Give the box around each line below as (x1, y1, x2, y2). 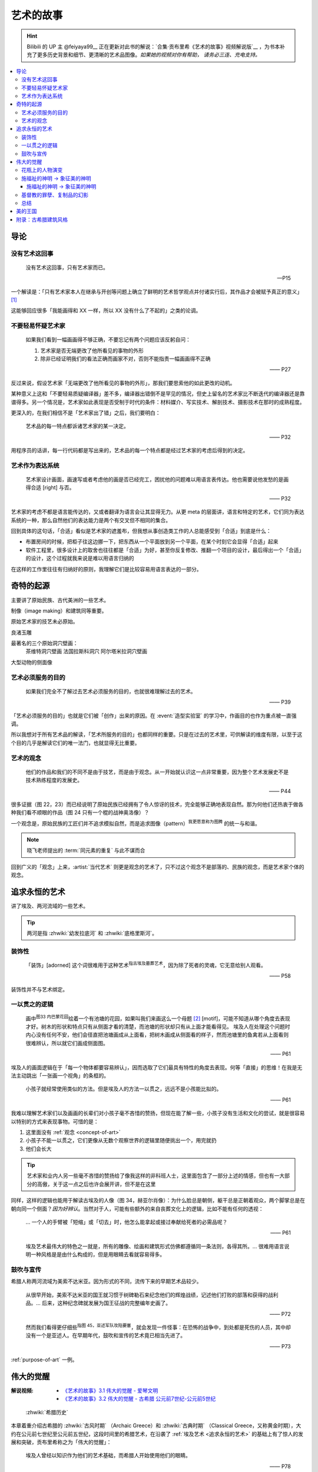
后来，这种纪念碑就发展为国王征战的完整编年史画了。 (42, 1299, 171, 1307)
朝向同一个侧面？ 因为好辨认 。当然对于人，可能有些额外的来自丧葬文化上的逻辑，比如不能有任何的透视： (11, 1205, 264, 1212)
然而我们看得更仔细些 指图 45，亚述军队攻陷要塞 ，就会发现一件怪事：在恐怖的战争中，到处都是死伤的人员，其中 (25, 1322, 286, 1331)
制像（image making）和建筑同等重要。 (11, 607, 107, 614)
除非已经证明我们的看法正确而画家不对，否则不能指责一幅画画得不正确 (40, 355, 211, 362)
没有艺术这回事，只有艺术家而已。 (25, 264, 108, 271)
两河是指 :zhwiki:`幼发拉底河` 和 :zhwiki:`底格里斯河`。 (26, 929, 157, 936)
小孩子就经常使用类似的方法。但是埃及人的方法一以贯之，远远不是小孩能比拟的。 (25, 1085, 222, 1092)
